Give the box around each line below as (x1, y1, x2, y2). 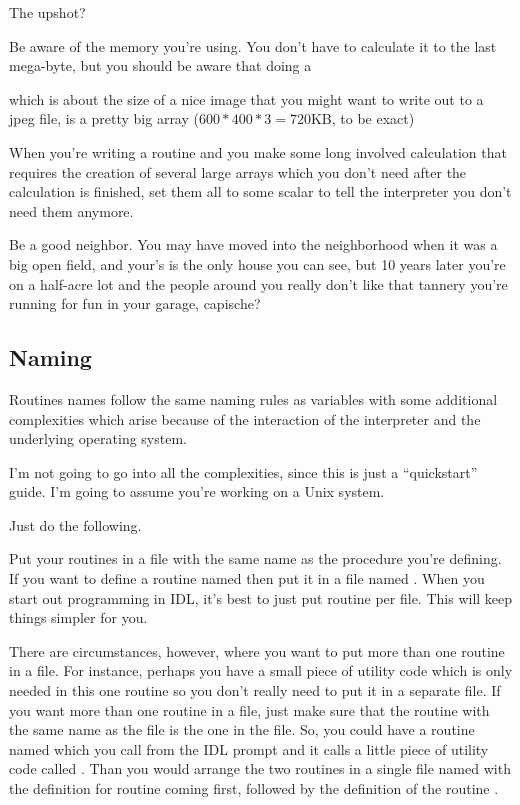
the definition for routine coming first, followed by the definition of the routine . (9, 778, 499, 799)
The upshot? (9, 2, 86, 22)
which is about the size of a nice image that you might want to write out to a (9, 88, 484, 109)
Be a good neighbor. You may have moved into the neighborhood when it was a (9, 234, 498, 255)
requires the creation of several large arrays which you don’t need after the (9, 161, 467, 182)
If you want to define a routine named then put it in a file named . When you (9, 568, 485, 589)
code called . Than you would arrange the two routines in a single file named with (9, 758, 511, 779)
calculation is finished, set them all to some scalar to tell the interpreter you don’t (9, 181, 512, 202)
